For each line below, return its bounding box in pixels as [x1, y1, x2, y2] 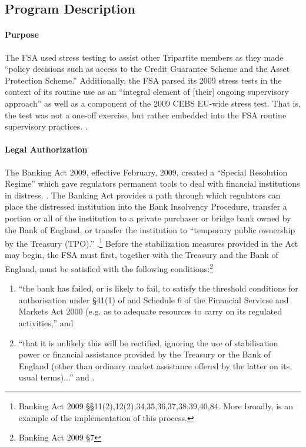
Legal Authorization [5, 143, 88, 155]
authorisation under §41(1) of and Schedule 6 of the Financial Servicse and [18, 293, 289, 306]
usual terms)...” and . [18, 371, 95, 383]
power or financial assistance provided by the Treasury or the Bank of [18, 348, 271, 360]
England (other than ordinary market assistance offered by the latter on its [18, 359, 290, 372]
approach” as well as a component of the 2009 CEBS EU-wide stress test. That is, [5, 97, 301, 109]
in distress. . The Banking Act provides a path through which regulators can [5, 188, 281, 201]
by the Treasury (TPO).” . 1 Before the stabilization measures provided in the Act [5, 236, 298, 249]
